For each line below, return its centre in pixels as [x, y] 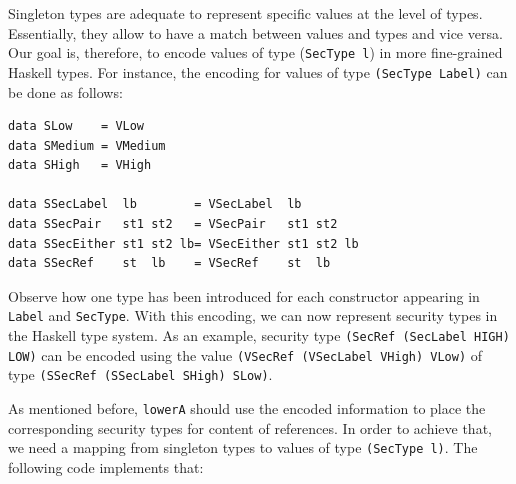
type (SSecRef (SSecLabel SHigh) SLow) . [140, 374]
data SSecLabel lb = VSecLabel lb [155, 204]
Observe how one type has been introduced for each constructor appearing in [244, 295]
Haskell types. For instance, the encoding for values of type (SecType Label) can [258, 71]
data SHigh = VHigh [80, 165]
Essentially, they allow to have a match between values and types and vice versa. [255, 32]
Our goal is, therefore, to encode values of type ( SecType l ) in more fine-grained [255, 52]
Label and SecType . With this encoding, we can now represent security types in [253, 315]
